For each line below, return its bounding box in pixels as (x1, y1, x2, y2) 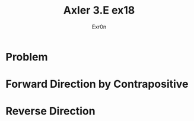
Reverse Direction (5, 104, 96, 118)
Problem (5, 50, 48, 63)
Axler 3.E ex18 (63, 4, 135, 17)
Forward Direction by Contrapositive (5, 78, 189, 91)
